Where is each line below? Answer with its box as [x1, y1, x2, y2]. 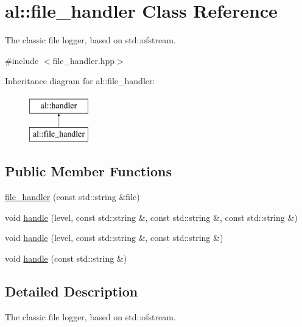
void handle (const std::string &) [5, 252, 127, 265]
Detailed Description [5, 282, 138, 301]
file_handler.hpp [52, 54, 115, 66]
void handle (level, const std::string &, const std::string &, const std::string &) [5, 210, 298, 223]
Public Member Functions [5, 162, 172, 181]
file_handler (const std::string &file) [5, 190, 140, 203]
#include [5, 54, 39, 66]
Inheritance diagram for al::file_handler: [5, 74, 155, 87]
